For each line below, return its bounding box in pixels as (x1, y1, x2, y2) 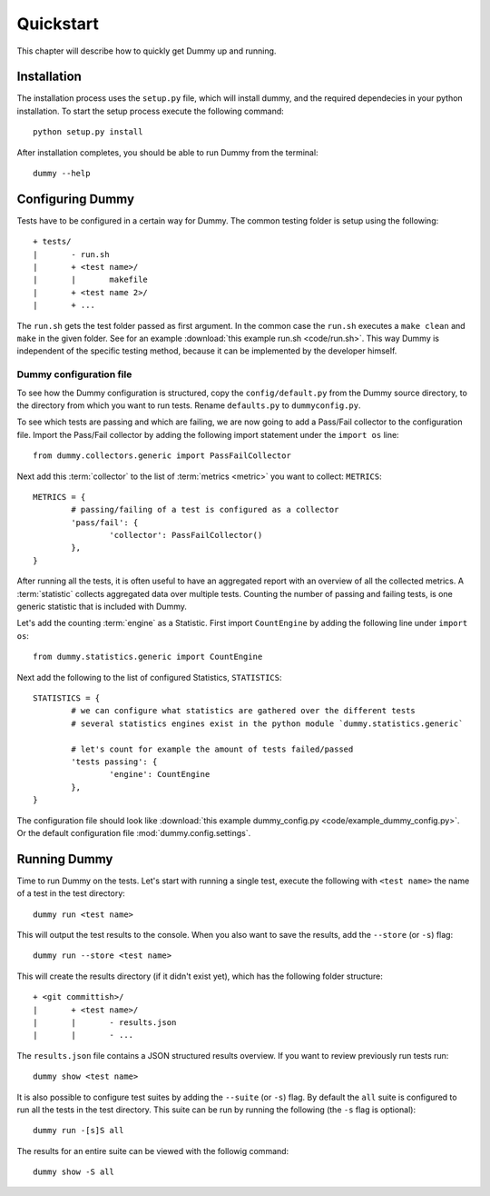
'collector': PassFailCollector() (109, 530, 263, 541)
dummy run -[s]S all (33, 1125, 124, 1136)
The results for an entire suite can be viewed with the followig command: (16, 1145, 289, 1156)
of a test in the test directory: (16, 888, 126, 899)
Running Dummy (16, 851, 113, 867)
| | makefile (33, 274, 149, 285)
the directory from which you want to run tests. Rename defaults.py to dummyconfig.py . (16, 400, 362, 411)
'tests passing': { (71, 756, 158, 767)
